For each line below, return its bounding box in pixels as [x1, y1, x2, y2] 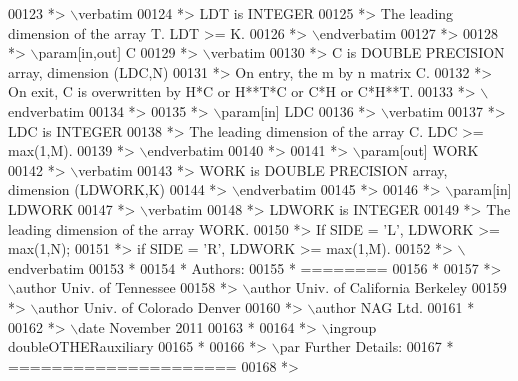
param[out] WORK [360, 140, 479, 161]
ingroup [329, 316, 377, 337]
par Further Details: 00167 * [279, 336, 454, 357]
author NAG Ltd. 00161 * [315, 296, 475, 317]
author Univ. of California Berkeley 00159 [250, 277, 507, 298]
